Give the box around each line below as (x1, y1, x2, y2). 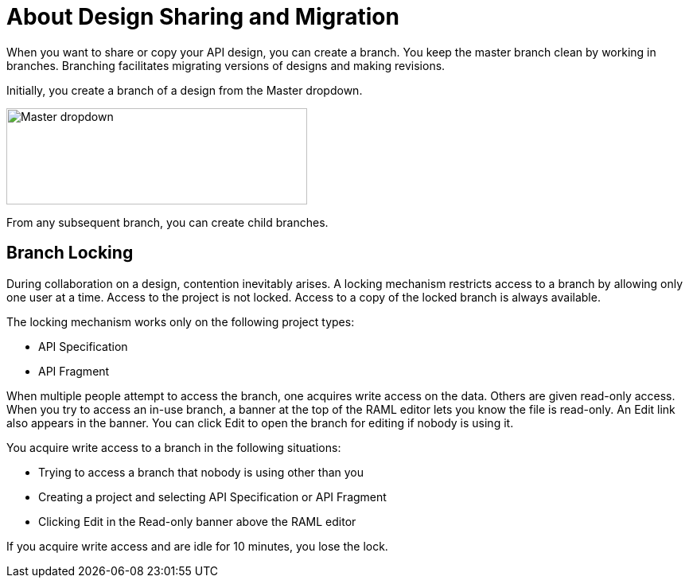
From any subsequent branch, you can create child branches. (6, 215, 329, 229)
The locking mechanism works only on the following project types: (6, 314, 355, 329)
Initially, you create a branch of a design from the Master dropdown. (6, 83, 363, 97)
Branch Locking (6, 243, 134, 263)
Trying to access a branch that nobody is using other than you (38, 465, 364, 479)
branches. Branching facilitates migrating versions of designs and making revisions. (6, 58, 446, 72)
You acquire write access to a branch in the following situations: (6, 440, 341, 454)
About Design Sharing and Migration (6, 3, 399, 30)
